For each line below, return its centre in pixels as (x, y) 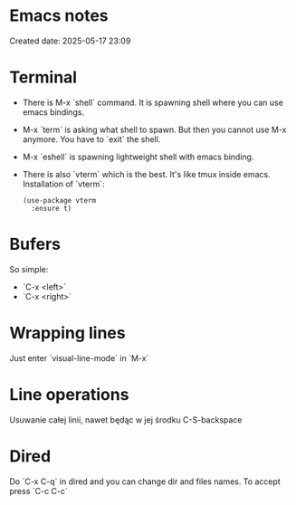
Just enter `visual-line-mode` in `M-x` (79, 357)
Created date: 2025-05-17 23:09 (70, 41)
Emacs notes (59, 16)
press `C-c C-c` (38, 491)
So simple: (29, 269)
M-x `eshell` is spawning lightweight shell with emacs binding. (138, 157)
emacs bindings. (53, 112)
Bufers (35, 244)
